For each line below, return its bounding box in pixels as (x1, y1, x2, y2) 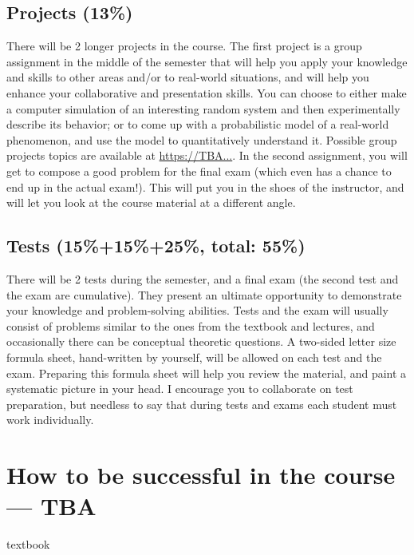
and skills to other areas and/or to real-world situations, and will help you (6, 69, 369, 85)
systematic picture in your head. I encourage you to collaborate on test (6, 380, 353, 397)
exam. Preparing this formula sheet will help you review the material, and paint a (6, 364, 407, 381)
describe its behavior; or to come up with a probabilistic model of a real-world (6, 116, 389, 133)
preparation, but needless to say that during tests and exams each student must (6, 395, 397, 412)
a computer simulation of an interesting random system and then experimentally (6, 100, 400, 117)
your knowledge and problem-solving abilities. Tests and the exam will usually (6, 302, 388, 319)
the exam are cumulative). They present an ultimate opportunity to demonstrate (6, 286, 402, 303)
